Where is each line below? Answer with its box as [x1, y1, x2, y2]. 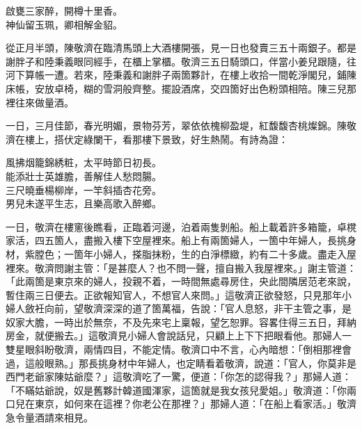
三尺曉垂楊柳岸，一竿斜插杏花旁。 [6, 182, 162, 197]
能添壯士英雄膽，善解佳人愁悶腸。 [6, 168, 162, 183]
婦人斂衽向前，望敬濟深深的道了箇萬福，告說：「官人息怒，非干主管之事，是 [6, 301, 352, 316]
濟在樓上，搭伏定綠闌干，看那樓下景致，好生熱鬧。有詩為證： [6, 131, 288, 146]
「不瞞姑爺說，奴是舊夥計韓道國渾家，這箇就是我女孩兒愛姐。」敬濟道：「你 [6, 382, 347, 397]
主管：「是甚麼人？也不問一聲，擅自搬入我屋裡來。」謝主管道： [73, 260, 356, 275]
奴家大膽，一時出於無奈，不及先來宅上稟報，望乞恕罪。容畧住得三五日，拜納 [6, 314, 356, 329]
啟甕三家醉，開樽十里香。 [6, 3, 123, 17]
